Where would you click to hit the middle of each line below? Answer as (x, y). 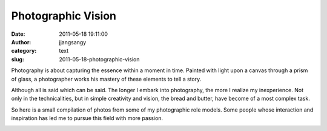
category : (24, 51)
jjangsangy (73, 42)
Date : (18, 34)
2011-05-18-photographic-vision (99, 59)
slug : (18, 59)
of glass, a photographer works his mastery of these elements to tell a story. (106, 79)
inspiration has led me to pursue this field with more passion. (87, 118)
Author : (21, 42)
